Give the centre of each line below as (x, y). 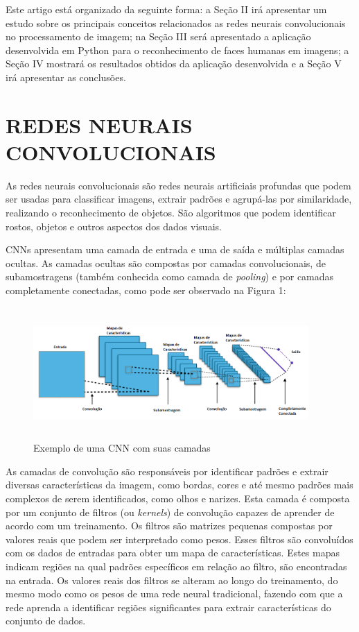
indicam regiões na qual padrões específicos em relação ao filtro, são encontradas (176, 566)
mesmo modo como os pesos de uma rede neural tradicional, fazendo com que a (174, 593)
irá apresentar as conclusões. (66, 77)
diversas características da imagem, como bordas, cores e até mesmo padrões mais (179, 485)
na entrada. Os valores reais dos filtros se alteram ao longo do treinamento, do (172, 580)
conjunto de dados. (46, 621)
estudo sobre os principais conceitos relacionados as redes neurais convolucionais (176, 23)
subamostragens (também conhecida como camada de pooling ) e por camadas (170, 276)
